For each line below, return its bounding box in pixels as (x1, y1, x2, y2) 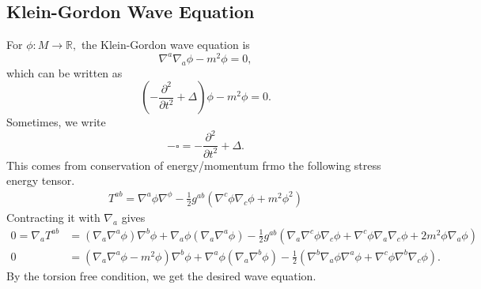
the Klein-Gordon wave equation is (81, 36, 250, 53)
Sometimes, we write (6, 114, 106, 130)
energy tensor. (6, 172, 75, 189)
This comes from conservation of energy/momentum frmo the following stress (6, 156, 381, 173)
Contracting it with (6, 208, 100, 225)
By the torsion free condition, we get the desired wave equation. (6, 267, 316, 283)
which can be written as (6, 64, 123, 81)
